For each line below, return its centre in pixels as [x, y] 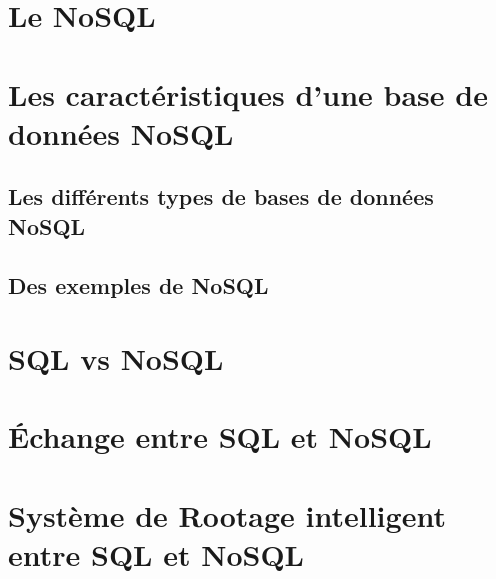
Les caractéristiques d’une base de [248, 93]
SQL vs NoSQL [116, 358]
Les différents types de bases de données [221, 196]
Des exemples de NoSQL [138, 284]
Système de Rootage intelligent [227, 514]
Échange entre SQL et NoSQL [220, 436]
